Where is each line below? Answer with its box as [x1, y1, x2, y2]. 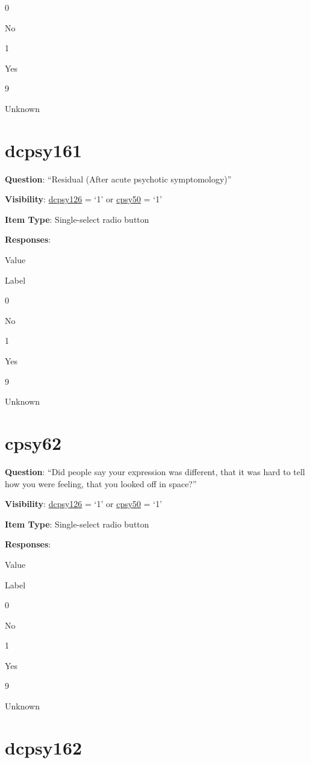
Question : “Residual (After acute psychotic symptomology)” [5, 172, 232, 185]
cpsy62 [5, 431, 62, 455]
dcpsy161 [5, 137, 82, 162]
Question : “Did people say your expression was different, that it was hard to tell [5, 465, 305, 478]
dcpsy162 [5, 735, 82, 759]
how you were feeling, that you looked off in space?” [5, 477, 197, 490]
